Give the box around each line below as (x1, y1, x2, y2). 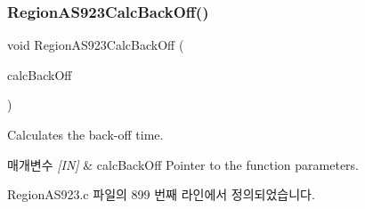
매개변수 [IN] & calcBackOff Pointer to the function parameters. (7, 155, 360, 173)
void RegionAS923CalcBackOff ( (7, 36, 184, 54)
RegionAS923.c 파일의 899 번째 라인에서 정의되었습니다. (7, 185, 315, 204)
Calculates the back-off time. (7, 125, 164, 143)
